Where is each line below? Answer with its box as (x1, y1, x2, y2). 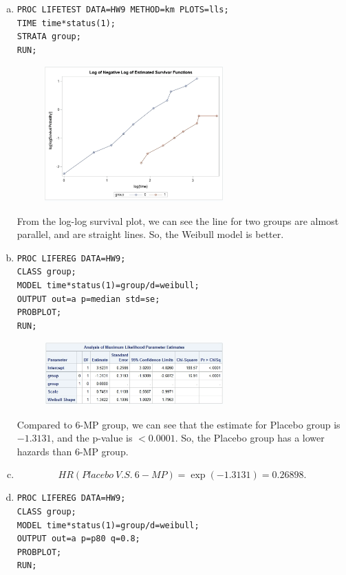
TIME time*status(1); (17, 18, 116, 28)
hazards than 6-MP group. (17, 444, 129, 458)
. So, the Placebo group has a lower (175, 431, 325, 445)
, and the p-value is (51, 431, 133, 445)
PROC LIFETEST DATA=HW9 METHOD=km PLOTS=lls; (17, 5, 229, 14)
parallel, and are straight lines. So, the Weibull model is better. (17, 227, 284, 241)
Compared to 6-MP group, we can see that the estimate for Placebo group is (17, 417, 340, 431)
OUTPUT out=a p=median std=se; (17, 294, 160, 304)
